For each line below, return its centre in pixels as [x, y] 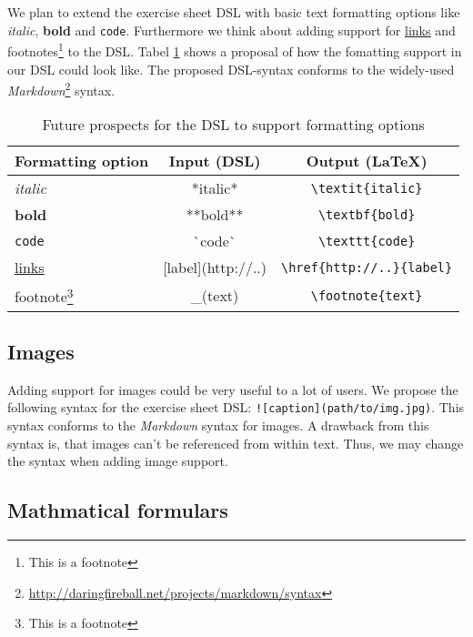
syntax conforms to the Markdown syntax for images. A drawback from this [218, 425]
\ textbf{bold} [367, 214]
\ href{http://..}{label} [367, 267]
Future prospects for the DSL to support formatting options [233, 125]
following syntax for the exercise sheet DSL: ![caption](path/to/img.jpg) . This [236, 407]
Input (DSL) [215, 161]
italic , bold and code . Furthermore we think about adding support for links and [231, 30]
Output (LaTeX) [367, 161]
